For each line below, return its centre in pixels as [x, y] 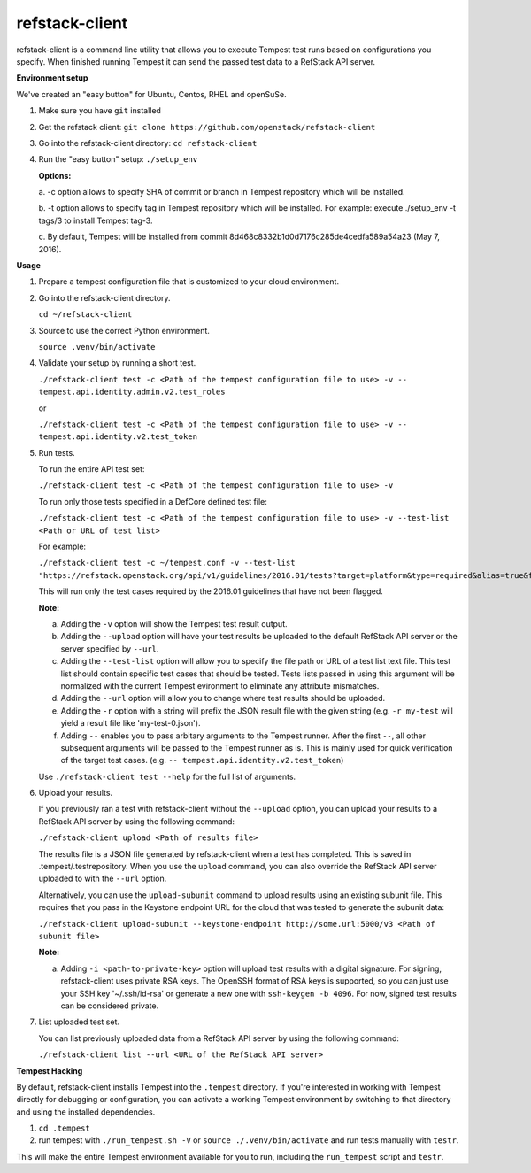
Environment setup [52, 78]
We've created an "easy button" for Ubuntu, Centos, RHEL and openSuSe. [151, 94]
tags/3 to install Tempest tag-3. [96, 220]
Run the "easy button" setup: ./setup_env [118, 159]
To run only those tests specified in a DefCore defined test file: [153, 501]
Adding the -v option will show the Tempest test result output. [174, 624]
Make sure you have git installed [100, 111]
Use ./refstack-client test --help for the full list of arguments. [167, 776]
